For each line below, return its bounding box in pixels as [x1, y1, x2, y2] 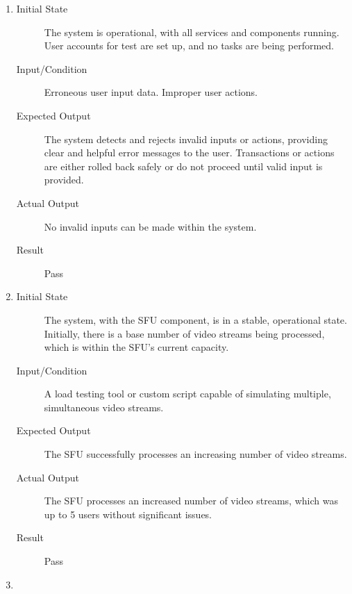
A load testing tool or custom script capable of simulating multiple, [44, 386, 331, 401]
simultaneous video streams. [44, 399, 164, 414]
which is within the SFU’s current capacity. [44, 340, 229, 354]
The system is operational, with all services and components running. [44, 24, 340, 39]
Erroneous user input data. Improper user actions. [44, 85, 258, 99]
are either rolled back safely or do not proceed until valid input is [44, 158, 323, 173]
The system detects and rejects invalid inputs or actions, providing [44, 131, 328, 146]
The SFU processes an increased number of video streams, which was [44, 493, 338, 508]
